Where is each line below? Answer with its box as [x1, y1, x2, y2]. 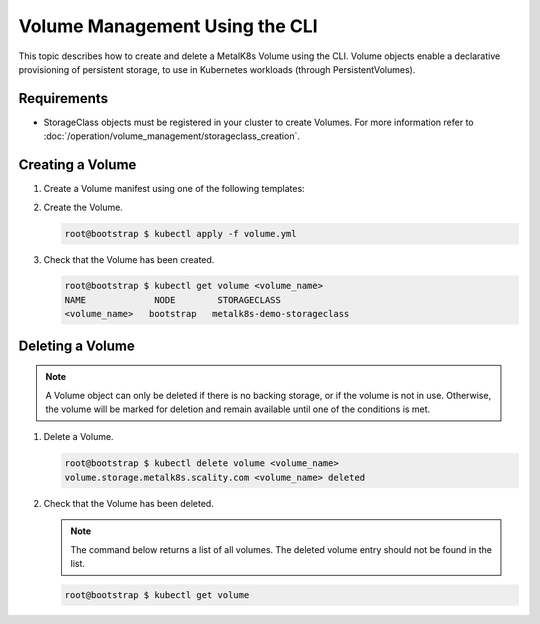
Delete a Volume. [43, 431, 114, 443]
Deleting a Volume [18, 337, 135, 354]
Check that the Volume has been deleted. [43, 497, 214, 509]
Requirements [18, 90, 109, 107]
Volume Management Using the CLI [18, 15, 319, 37]
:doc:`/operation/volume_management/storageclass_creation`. [43, 130, 300, 142]
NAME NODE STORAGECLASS [64, 294, 282, 305]
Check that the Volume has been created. [43, 253, 215, 265]
